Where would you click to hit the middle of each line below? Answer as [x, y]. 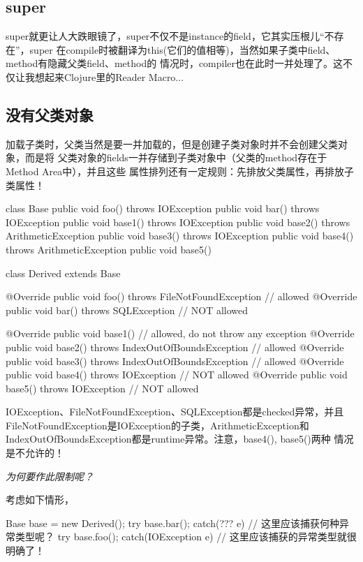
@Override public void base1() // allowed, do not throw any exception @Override [180, 333]
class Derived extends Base [63, 273]
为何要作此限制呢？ [50, 476]
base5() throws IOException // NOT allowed [102, 388]
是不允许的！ [35, 453]
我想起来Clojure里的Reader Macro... [104, 76]
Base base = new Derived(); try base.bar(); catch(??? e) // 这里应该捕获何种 [172, 523]
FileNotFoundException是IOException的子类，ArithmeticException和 [157, 425]
